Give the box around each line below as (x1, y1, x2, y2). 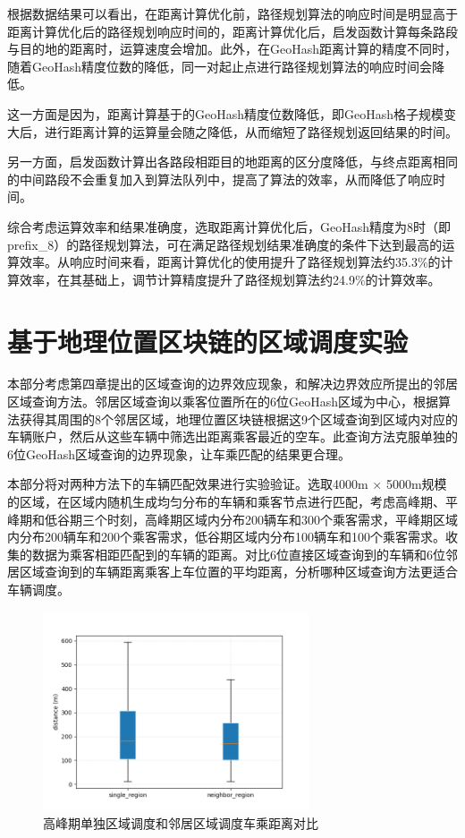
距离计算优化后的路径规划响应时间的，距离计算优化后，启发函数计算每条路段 (7, 21, 458, 40)
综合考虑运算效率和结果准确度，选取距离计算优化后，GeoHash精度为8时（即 (7, 217, 452, 235)
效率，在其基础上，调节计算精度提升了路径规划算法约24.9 (19, 269, 355, 288)
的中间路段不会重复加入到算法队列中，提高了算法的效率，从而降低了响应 (7, 169, 433, 188)
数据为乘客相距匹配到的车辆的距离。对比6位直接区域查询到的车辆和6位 (31, 544, 445, 563)
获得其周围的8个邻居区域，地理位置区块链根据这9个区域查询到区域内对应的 (19, 409, 458, 428)
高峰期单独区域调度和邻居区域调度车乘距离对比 (43, 813, 318, 832)
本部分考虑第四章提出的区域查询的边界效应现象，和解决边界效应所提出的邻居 (7, 374, 458, 393)
